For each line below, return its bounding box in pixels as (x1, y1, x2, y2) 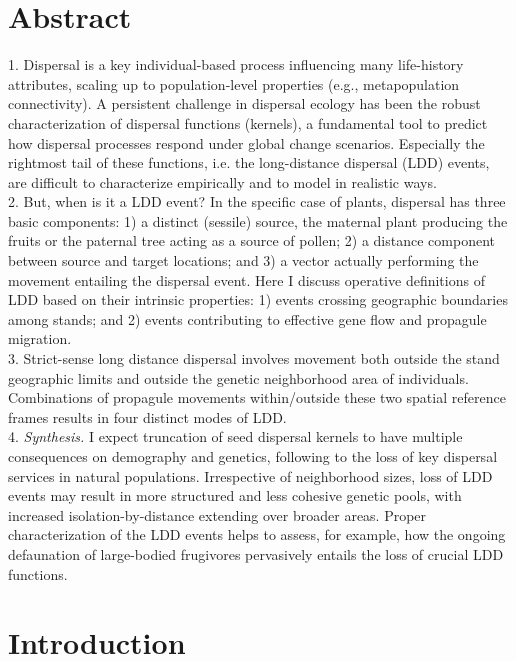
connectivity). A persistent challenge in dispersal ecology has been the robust (8, 93, 481, 114)
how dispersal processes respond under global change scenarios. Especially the (8, 132, 485, 153)
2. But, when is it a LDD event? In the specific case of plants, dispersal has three (8, 191, 506, 212)
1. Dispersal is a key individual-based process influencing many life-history (8, 54, 464, 75)
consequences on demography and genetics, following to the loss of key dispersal (8, 446, 498, 466)
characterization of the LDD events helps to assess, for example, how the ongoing (8, 524, 506, 545)
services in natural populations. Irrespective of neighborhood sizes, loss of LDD (8, 465, 493, 486)
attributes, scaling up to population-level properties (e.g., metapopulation (8, 73, 460, 94)
